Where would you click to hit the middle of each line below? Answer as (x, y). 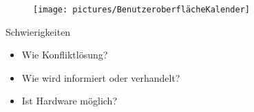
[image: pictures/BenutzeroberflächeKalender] (141, 10)
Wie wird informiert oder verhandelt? (101, 77)
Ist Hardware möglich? (69, 101)
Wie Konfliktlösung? (65, 55)
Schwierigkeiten (38, 31)
